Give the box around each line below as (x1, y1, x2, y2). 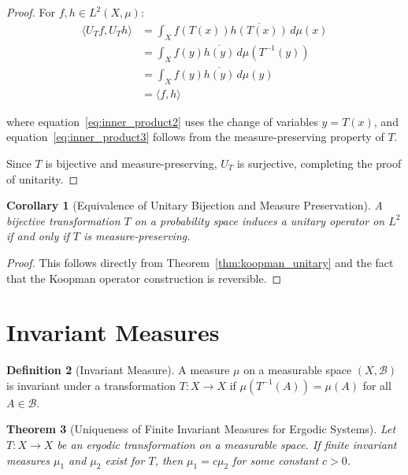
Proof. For (6, 4, 56, 20)
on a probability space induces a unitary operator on (134, 212, 385, 228)
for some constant (232, 451, 319, 468)
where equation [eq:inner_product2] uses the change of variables (6, 113, 318, 129)
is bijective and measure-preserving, (45, 154, 217, 171)
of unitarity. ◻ (6, 170, 79, 187)
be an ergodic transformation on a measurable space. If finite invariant (57, 436, 397, 453)
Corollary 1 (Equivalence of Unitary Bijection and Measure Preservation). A (6, 197, 383, 213)
